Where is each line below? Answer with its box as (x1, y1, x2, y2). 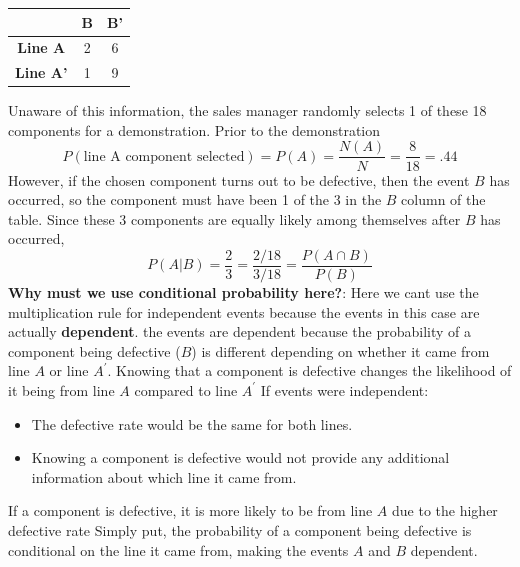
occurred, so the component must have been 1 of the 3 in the (8, 189, 382, 210)
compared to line (134, 379, 238, 400)
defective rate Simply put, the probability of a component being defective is (8, 519, 472, 540)
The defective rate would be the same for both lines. (31, 413, 353, 434)
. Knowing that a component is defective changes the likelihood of (107, 360, 512, 381)
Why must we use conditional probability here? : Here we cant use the (8, 281, 479, 302)
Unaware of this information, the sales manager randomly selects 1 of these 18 (8, 100, 487, 121)
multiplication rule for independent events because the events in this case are (8, 301, 480, 322)
